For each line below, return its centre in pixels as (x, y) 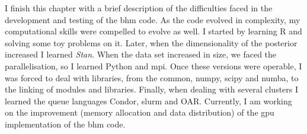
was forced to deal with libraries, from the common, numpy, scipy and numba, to (152, 77)
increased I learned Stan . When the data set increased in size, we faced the (141, 54)
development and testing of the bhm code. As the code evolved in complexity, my (153, 19)
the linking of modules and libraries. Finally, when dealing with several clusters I (152, 89)
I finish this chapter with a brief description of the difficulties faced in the (139, 8)
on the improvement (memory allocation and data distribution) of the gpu (140, 112)
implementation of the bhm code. (65, 124)
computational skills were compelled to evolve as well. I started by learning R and (153, 31)
